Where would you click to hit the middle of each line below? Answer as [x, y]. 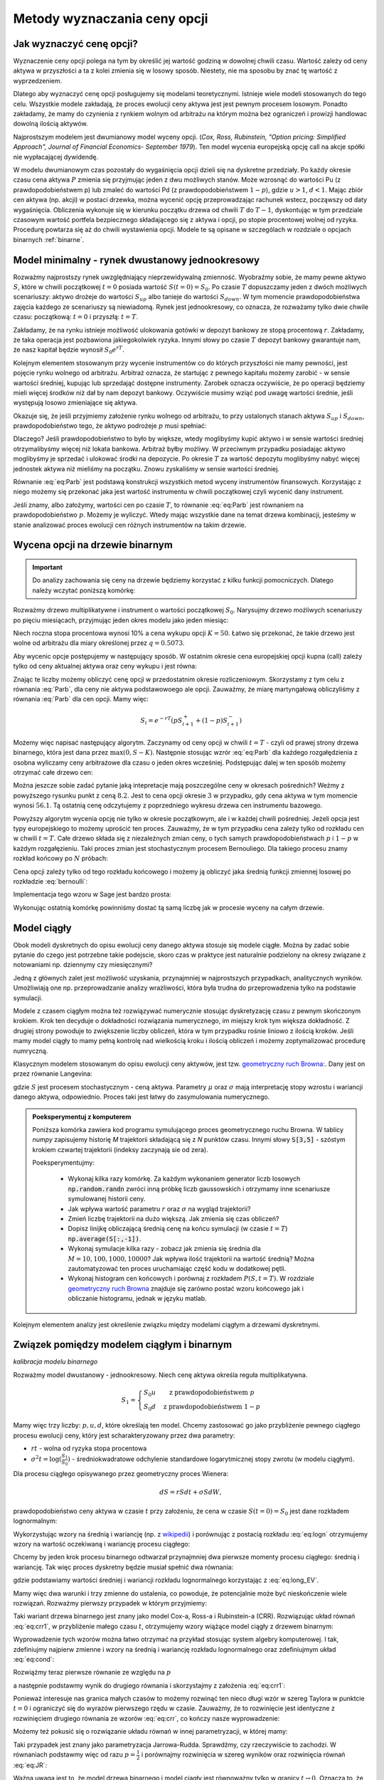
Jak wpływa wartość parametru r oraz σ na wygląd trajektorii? [159, 1209]
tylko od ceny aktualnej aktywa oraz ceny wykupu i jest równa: [105, 666]
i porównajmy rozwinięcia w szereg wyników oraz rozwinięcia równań [243, 1754]
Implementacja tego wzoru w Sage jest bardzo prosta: [92, 894]
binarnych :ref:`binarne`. [49, 239]
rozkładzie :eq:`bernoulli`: [50, 881]
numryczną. [31, 1051]
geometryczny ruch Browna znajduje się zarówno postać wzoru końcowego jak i [186, 1288]
